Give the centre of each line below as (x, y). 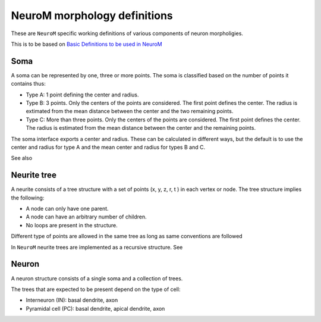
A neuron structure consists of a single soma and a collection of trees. (97, 278)
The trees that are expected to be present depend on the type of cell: (96, 289)
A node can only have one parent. (67, 209)
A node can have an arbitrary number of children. (86, 217)
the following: (28, 198)
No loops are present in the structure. (72, 225)
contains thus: (28, 84)
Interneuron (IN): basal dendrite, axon (72, 300)
